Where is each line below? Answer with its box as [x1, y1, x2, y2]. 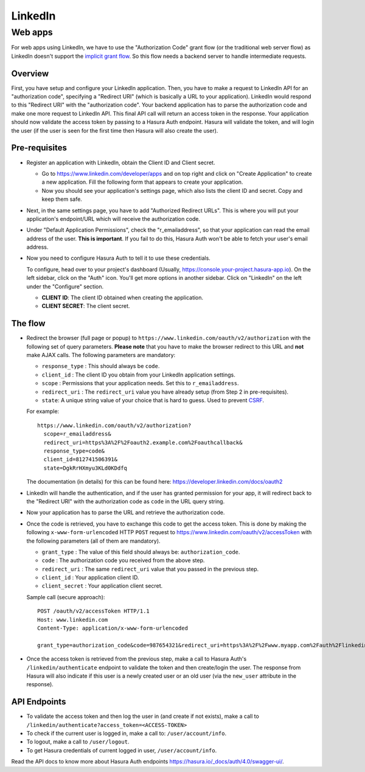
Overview [11, 68, 49, 78]
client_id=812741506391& [43, 456, 118, 463]
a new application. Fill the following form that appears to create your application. [41, 178, 243, 186]
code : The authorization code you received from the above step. [41, 557, 205, 564]
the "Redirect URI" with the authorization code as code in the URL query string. [26, 498, 225, 505]
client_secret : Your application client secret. [41, 582, 163, 589]
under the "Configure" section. [26, 283, 103, 290]
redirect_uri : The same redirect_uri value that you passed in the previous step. [41, 565, 259, 572]
